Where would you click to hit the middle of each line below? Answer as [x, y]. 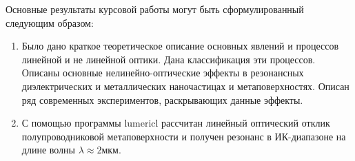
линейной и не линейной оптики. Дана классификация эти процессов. [169, 59]
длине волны [48, 150]
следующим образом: [50, 22]
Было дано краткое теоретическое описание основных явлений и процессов [180, 46]
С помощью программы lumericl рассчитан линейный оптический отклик [176, 123]
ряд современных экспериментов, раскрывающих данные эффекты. [162, 99]
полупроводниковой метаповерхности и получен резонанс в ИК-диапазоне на [184, 136]
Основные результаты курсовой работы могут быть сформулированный [155, 9]
